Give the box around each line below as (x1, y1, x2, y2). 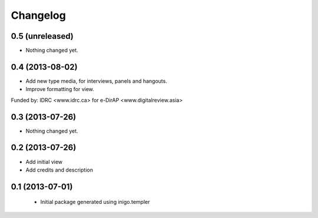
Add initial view (25, 158, 63, 165)
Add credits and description (25, 166, 94, 173)
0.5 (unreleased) (11, 31, 74, 41)
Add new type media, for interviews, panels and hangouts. (25, 77, 167, 85)
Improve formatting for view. (25, 86, 94, 93)
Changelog (11, 9, 66, 22)
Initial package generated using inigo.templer (40, 199, 150, 206)
